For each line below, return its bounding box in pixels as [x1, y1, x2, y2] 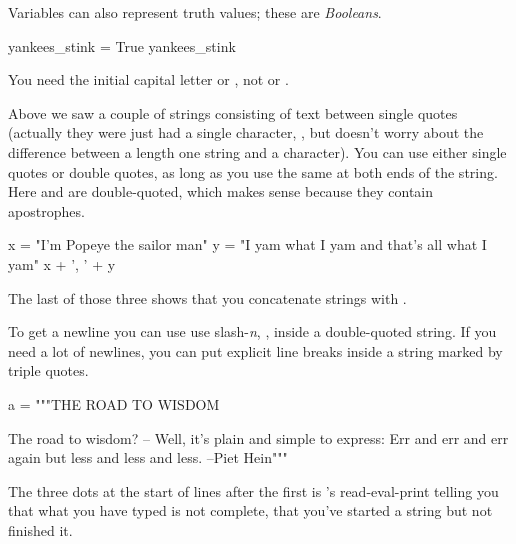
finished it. [8, 519, 73, 540]
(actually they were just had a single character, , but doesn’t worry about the [8, 122, 484, 143]
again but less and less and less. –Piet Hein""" [8, 447, 288, 468]
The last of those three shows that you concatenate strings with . [8, 287, 407, 308]
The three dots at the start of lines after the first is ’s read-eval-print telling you [8, 480, 499, 501]
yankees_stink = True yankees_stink [8, 35, 236, 56]
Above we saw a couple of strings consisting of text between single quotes [8, 102, 458, 123]
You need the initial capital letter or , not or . [8, 69, 289, 90]
